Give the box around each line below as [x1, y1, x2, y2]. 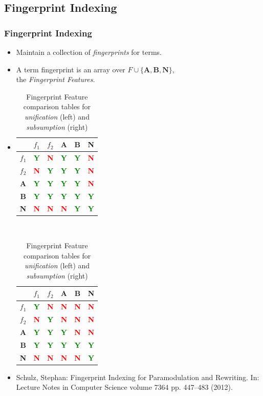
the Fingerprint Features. [16, 74, 95, 85]
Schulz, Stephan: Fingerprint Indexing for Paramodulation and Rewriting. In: [16, 371, 259, 382]
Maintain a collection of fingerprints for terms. [16, 47, 162, 57]
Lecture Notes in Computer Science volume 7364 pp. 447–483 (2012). [16, 382, 233, 392]
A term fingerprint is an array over [16, 64, 125, 74]
